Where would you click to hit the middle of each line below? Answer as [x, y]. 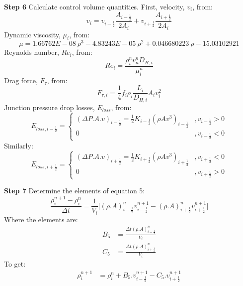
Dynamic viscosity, [32, 34]
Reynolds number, [32, 52]
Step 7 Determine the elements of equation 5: [75, 191]
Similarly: [19, 145]
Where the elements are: [41, 219]
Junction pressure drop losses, [49, 107]
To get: [15, 264]
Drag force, [21, 80]
